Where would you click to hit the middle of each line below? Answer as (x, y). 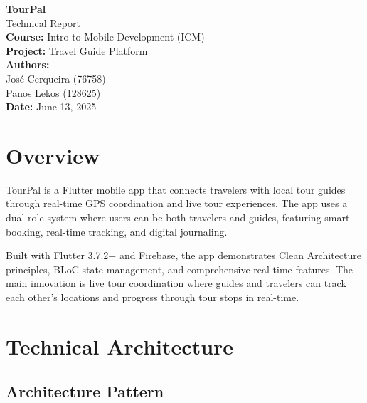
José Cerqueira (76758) (56, 78)
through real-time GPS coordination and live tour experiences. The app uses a (177, 203)
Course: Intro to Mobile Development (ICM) (105, 37)
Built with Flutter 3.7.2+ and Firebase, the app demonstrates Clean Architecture (183, 255)
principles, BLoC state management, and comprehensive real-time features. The (180, 269)
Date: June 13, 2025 (51, 106)
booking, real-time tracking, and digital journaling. (117, 231)
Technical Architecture (120, 346)
